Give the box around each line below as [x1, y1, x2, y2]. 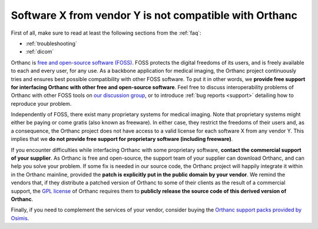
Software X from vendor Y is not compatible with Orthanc [11, 9, 297, 22]
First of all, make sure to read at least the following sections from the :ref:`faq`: [11, 29, 201, 36]
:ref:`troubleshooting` [25, 40, 78, 47]
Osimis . [11, 214, 29, 221]
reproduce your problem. [11, 100, 72, 107]
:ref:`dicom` [25, 48, 54, 55]
